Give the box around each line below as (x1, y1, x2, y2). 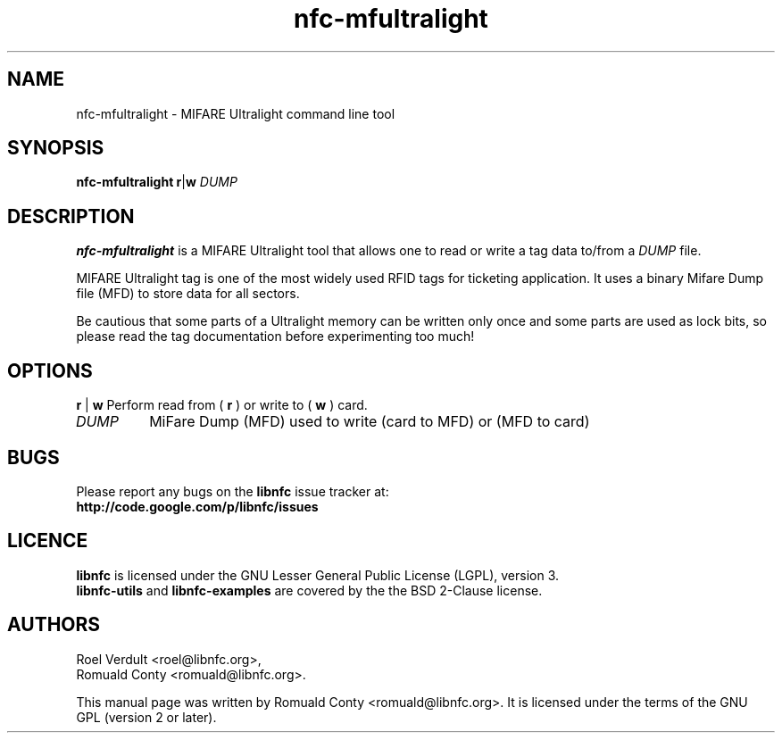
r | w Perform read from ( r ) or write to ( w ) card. (76, 397, 368, 413)
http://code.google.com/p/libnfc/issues (76, 498, 319, 514)
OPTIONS (7, 359, 93, 382)
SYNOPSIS (7, 137, 104, 160)
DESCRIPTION (7, 204, 135, 228)
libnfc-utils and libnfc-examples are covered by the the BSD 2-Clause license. (76, 582, 543, 598)
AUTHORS (7, 613, 101, 636)
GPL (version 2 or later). (76, 709, 217, 725)
